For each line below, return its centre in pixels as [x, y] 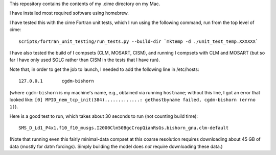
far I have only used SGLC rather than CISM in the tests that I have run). [85, 60]
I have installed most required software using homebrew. [69, 13]
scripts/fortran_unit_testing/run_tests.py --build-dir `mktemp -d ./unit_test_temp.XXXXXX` [139, 41]
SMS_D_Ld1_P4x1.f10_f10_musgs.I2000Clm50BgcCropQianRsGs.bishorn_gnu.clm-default [124, 128]
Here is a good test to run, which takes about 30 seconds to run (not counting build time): [104, 116]
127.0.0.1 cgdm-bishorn [56, 81]
